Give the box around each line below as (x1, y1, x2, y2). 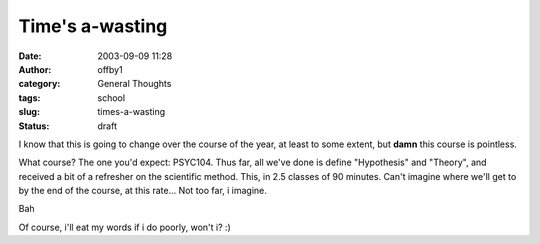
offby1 (97, 63, 124, 75)
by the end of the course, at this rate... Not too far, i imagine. (18, 185, 267, 197)
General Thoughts (97, 78, 172, 90)
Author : (18, 63, 52, 75)
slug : (18, 106, 40, 118)
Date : (18, 50, 42, 62)
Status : (18, 120, 50, 132)
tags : (18, 91, 41, 104)
